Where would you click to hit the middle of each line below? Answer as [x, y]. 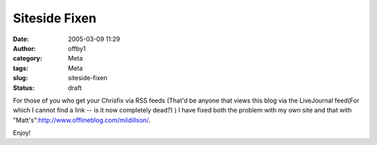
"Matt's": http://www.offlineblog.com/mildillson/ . [82, 120]
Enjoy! [22, 133]
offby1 [77, 48]
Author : [24, 48]
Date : [21, 39]
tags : [21, 68]
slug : [20, 78]
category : [28, 59]
